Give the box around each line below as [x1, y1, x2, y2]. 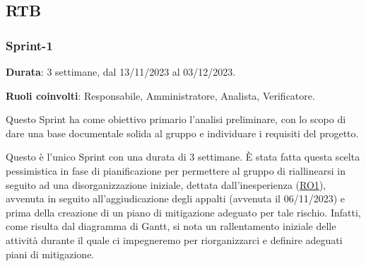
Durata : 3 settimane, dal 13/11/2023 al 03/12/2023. [6, 64, 236, 79]
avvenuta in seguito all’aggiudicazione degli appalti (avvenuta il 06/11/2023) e [6, 191, 345, 206]
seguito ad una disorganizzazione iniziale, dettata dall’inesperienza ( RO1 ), [6, 177, 326, 192]
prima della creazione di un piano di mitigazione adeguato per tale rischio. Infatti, [6, 204, 361, 219]
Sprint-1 [6, 36, 53, 54]
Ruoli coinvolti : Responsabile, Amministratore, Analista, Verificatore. [6, 88, 315, 103]
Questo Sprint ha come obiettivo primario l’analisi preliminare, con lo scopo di [6, 112, 346, 127]
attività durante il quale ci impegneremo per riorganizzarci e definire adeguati [6, 232, 343, 247]
